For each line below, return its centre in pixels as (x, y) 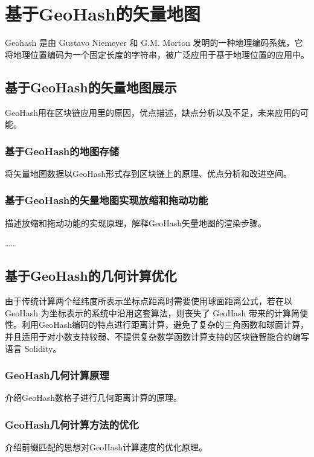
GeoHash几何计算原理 (57, 375)
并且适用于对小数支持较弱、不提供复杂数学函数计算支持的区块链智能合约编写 (157, 336)
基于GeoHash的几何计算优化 (91, 276)
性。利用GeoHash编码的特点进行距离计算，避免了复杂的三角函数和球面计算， (157, 324)
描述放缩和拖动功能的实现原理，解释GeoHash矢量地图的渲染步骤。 (136, 222)
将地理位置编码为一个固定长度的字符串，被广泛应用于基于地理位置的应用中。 (157, 54)
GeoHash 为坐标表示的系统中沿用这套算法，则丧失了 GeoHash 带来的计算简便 (156, 312)
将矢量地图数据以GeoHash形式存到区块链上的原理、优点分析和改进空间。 (149, 173)
